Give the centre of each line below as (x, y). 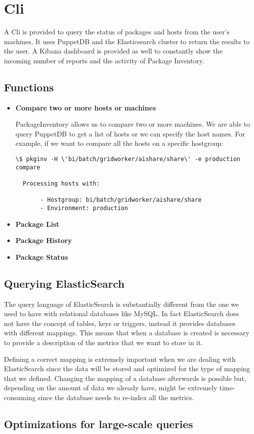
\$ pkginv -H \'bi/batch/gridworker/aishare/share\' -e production (128, 159)
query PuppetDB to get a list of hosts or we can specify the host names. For (130, 133)
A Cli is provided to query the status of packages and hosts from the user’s (117, 32)
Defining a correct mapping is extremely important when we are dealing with (120, 359)
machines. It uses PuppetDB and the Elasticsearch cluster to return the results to (127, 41)
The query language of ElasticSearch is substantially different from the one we (121, 304)
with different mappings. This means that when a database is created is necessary (127, 333)
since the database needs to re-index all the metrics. (116, 397)
